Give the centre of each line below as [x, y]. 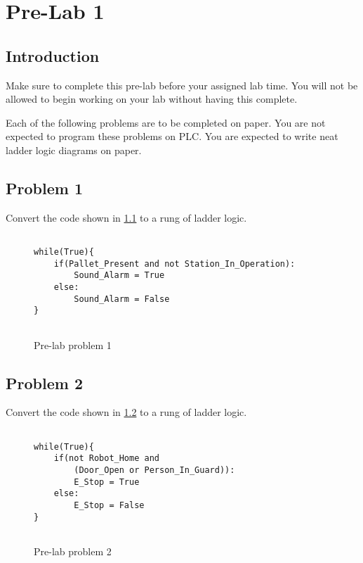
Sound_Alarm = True [119, 276]
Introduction [53, 55]
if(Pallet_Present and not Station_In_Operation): [174, 264]
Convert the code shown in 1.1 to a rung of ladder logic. [126, 217]
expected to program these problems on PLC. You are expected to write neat [172, 136]
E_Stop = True [107, 482]
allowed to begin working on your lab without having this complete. [152, 99]
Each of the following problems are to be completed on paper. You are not [166, 122]
